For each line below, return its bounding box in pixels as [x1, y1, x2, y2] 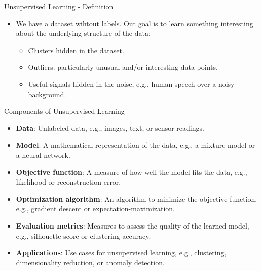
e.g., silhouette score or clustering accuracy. [16, 230, 151, 241]
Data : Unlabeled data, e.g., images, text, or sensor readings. [16, 122, 204, 133]
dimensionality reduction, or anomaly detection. [16, 257, 165, 267]
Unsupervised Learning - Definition [4, 1, 114, 11]
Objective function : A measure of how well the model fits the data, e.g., [16, 166, 247, 177]
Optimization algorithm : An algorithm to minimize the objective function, [16, 193, 257, 204]
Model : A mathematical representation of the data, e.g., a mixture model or [16, 140, 255, 150]
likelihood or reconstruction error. [16, 176, 121, 187]
